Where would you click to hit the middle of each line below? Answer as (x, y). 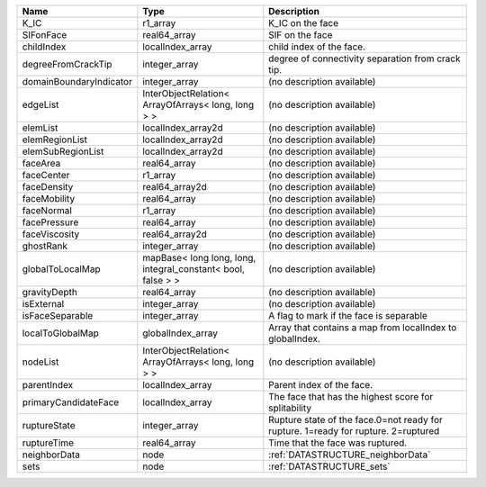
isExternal (43, 304)
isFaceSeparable (58, 316)
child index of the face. (317, 47)
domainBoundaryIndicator (77, 81)
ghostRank (45, 246)
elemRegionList (55, 140)
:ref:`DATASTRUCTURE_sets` (329, 466)
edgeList (40, 105)
